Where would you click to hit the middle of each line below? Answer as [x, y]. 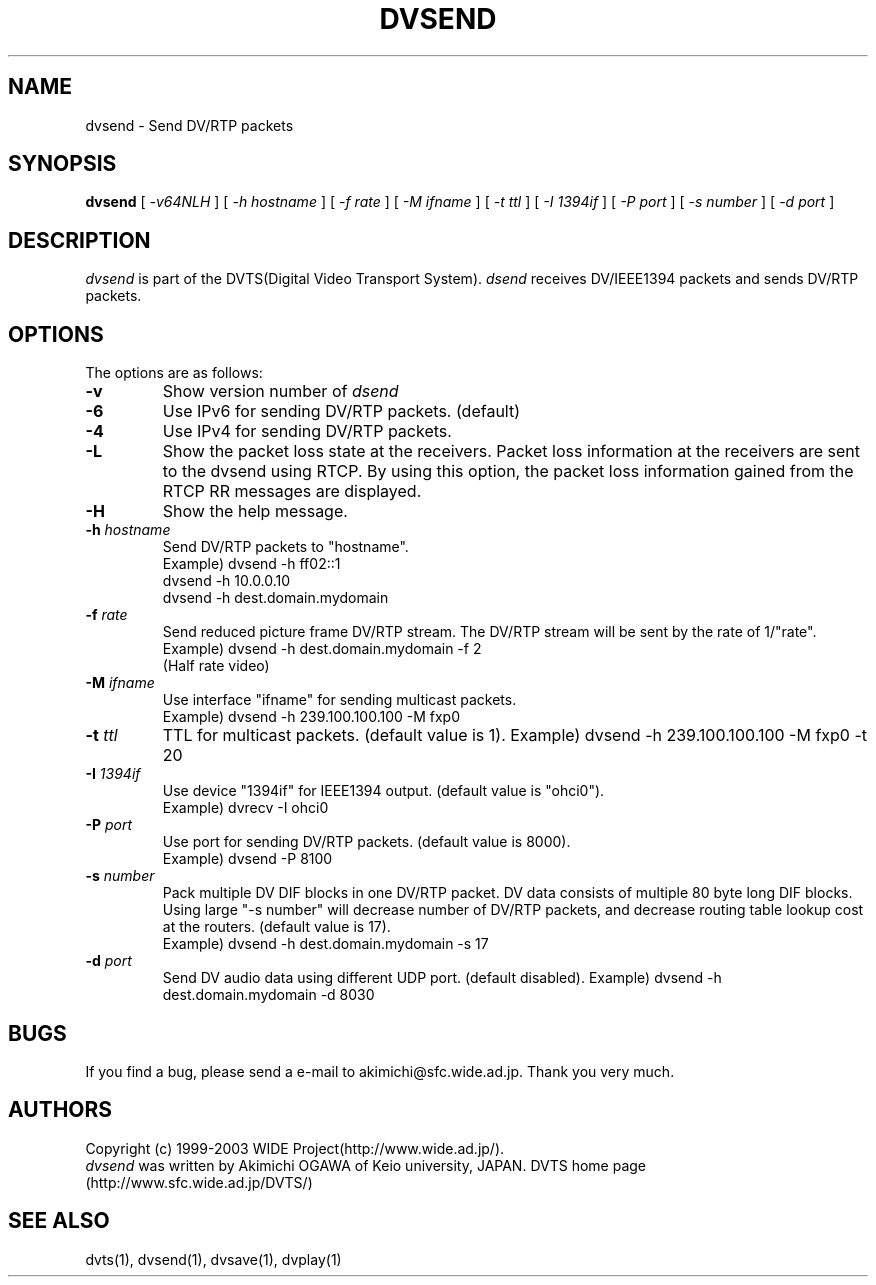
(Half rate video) [216, 666]
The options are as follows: [174, 373]
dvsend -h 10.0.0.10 [226, 581]
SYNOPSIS [62, 164]
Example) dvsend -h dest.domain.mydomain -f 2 [322, 649]
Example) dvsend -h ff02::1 [251, 564]
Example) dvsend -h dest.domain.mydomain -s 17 [325, 944]
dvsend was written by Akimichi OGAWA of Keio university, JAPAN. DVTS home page [365, 1165]
